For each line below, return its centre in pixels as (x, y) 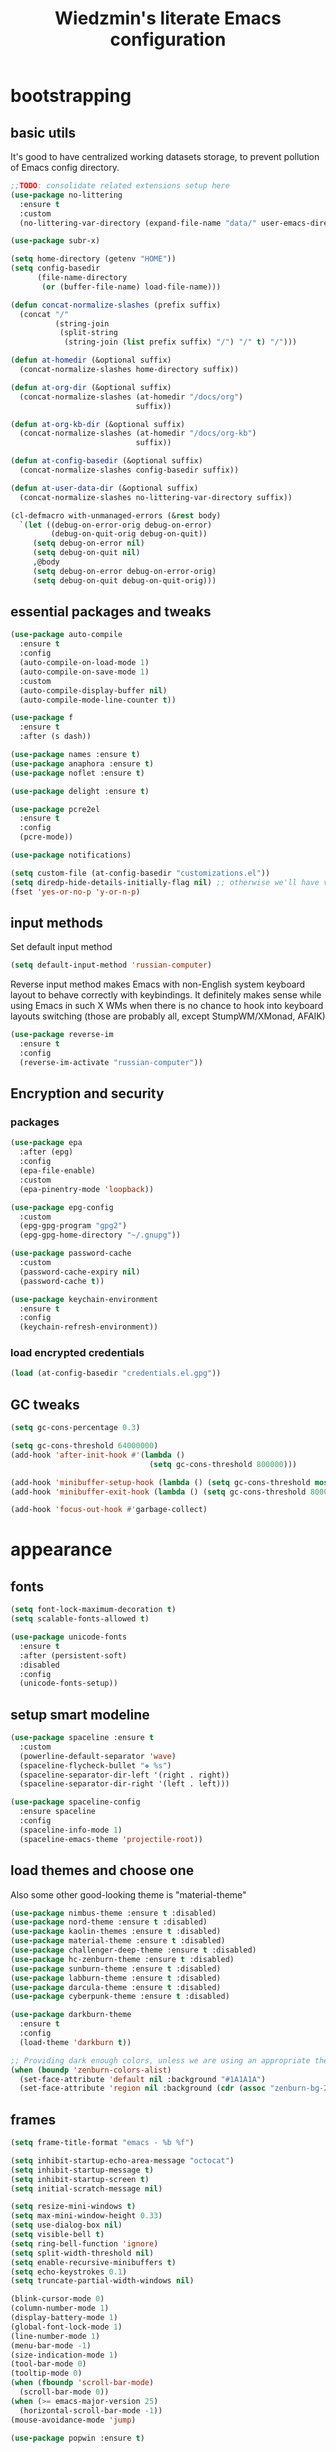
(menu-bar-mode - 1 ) (51, 2345)
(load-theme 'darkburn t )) (75, 2042)
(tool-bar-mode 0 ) (48, 2364)
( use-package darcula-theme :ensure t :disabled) (116, 1987)
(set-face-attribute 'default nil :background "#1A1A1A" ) (143, 2079)
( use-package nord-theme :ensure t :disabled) (109, 1922)
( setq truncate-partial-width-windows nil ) (102, 2281)
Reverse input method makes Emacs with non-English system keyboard (158, 984)
